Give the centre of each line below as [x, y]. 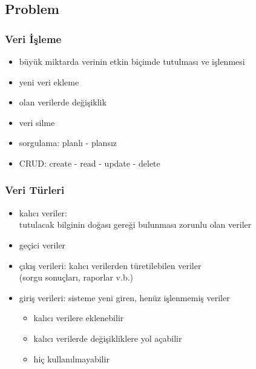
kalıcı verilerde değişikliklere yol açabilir [108, 338]
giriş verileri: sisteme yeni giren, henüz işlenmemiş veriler [124, 297]
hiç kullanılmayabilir [71, 358]
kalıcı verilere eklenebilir [79, 318]
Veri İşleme [33, 38]
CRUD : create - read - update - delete [90, 163]
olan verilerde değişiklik [63, 102]
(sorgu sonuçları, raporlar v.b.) [76, 277]
